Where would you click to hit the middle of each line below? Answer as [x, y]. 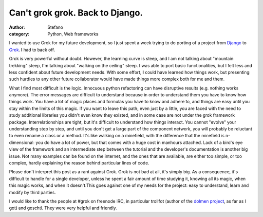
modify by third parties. [32, 192]
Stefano [55, 27]
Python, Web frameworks [73, 34]
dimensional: [22, 142]
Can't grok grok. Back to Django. [76, 13]
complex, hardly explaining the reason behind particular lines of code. [79, 163]
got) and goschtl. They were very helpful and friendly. [63, 208]
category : [19, 34]
